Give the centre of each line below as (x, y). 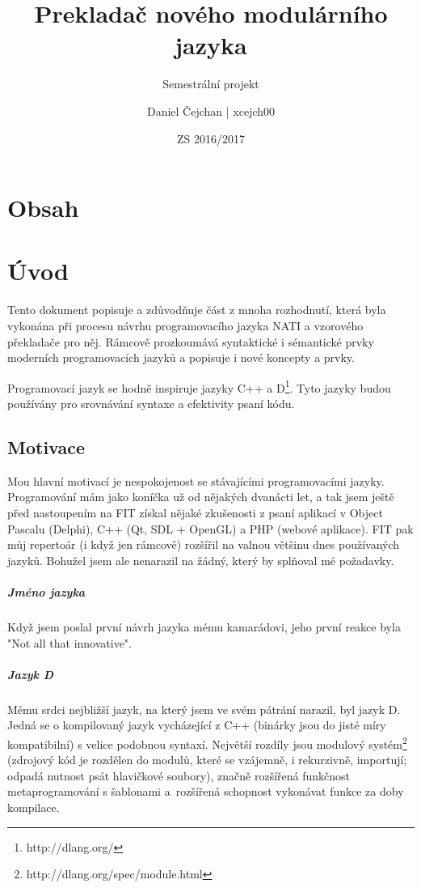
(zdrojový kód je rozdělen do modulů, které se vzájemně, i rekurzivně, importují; (207, 760)
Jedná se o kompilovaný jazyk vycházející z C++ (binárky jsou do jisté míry (197, 725)
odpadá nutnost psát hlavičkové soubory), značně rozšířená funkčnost (179, 775)
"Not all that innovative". (69, 642)
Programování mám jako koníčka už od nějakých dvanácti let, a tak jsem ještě (201, 497)
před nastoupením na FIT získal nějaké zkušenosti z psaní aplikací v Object (195, 513)
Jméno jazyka (46, 591)
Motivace (46, 447)
